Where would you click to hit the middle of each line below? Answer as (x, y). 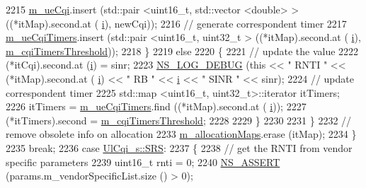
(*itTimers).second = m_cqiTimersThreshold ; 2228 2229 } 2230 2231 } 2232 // (179, 120)
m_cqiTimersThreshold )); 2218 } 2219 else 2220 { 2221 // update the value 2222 (182, 51)
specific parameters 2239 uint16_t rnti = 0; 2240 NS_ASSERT (143, 161)
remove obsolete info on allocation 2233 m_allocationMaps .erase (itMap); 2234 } (181, 134)
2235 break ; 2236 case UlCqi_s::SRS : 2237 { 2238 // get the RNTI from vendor (179, 147)
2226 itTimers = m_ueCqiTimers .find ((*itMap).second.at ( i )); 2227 (156, 106)
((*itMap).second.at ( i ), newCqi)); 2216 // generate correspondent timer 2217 (176, 23)
